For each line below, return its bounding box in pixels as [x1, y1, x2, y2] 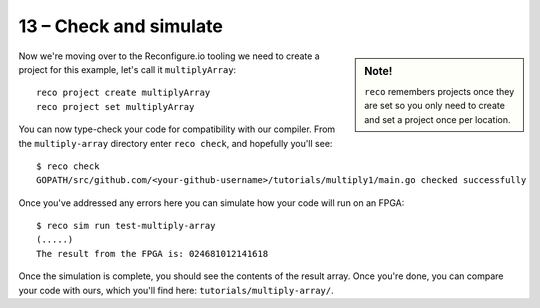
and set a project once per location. [364, 113, 511, 125]
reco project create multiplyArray [36, 87, 211, 99]
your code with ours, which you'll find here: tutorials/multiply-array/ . [18, 284, 334, 296]
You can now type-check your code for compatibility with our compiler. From [18, 123, 336, 135]
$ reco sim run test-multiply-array [36, 220, 216, 232]
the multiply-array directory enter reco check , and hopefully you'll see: [18, 137, 333, 149]
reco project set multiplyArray [36, 101, 195, 112]
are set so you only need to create [364, 100, 505, 112]
